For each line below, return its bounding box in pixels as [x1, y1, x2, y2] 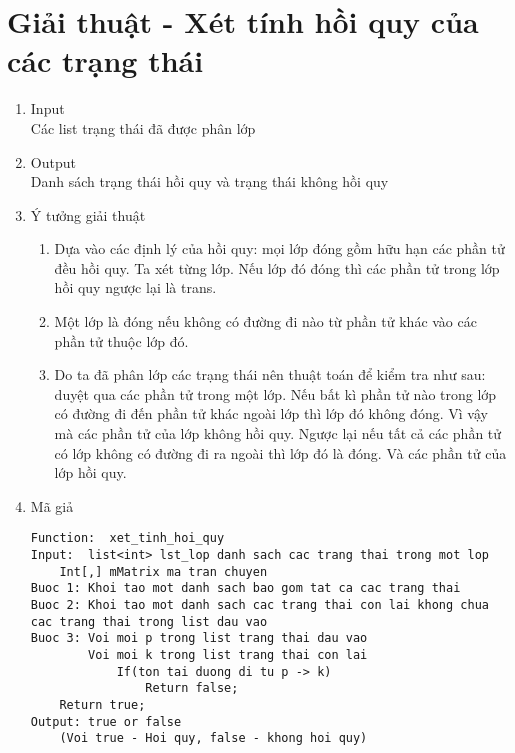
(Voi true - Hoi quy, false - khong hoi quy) [59, 731, 368, 746]
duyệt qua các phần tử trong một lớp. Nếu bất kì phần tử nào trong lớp [54, 383, 497, 404]
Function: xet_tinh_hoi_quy [30, 531, 225, 546]
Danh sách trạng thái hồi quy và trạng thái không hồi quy [30, 171, 389, 192]
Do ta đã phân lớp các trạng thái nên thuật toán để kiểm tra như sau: [54, 364, 486, 385]
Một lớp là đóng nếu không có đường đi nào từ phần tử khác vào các [54, 311, 477, 332]
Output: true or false [30, 714, 182, 729]
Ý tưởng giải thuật [30, 204, 146, 225]
